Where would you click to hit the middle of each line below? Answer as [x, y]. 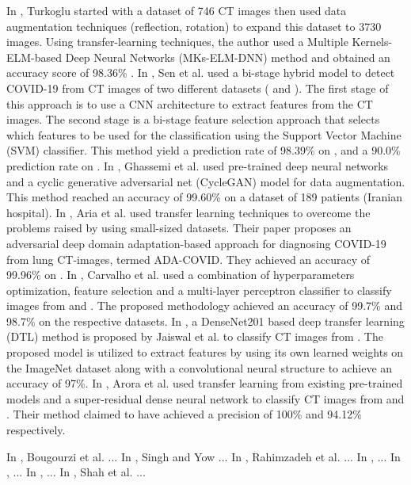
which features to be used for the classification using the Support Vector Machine [204, 134]
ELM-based [34, 57]
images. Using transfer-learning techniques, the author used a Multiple [177, 42]
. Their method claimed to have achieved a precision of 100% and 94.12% [184, 414]
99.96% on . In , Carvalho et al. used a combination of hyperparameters [181, 275]
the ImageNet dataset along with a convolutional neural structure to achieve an [200, 367]
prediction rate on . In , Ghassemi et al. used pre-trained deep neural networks [198, 165]
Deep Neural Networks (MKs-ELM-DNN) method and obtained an [228, 57]
